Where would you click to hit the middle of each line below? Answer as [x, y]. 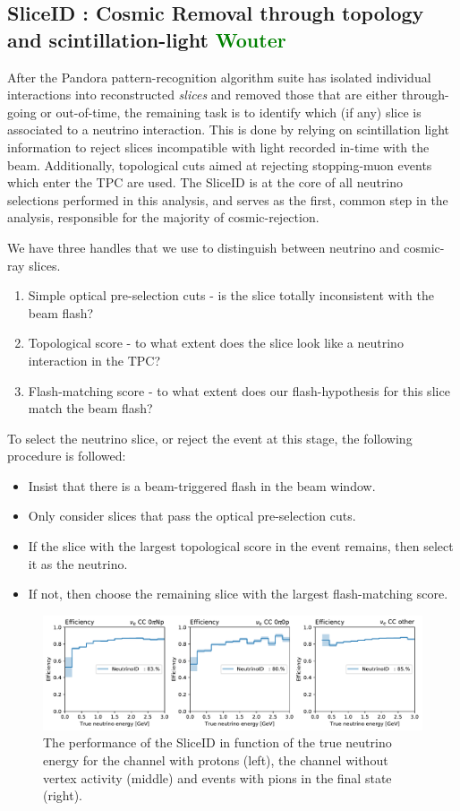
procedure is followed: [67, 456]
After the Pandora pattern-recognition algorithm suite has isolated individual [219, 77]
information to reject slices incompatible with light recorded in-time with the [218, 147]
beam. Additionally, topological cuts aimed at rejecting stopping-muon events [220, 164]
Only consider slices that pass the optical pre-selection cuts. [192, 516]
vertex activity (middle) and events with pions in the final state [217, 777]
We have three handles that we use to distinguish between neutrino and [204, 247]
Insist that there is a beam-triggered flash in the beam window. [202, 485]
